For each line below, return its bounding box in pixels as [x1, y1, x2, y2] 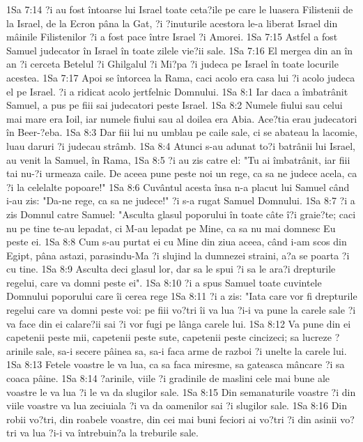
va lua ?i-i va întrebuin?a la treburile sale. [20, 425, 199, 440]
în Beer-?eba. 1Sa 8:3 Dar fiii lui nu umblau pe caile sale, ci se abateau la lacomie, [6, 125, 357, 139]
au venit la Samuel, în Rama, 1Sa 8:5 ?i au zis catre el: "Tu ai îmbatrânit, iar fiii [6, 152, 350, 167]
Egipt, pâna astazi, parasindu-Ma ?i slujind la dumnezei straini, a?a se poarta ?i [6, 247, 350, 262]
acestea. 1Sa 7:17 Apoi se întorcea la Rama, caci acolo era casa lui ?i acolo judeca [6, 70, 355, 84]
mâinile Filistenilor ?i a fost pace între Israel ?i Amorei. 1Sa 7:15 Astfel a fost [6, 29, 338, 44]
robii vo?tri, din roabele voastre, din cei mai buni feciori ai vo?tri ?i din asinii [6, 411, 337, 426]
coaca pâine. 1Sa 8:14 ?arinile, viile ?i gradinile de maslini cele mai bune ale [6, 371, 330, 386]
